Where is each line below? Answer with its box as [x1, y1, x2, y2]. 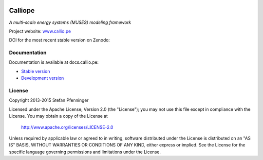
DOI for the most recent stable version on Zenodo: [9, 37, 110, 43]
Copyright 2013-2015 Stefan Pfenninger [9, 97, 89, 103]
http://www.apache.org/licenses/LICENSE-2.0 [21, 124, 113, 130]
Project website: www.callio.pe [9, 28, 71, 34]
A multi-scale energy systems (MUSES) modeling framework [9, 19, 131, 25]
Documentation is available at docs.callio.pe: [9, 59, 99, 65]
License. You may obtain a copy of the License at [9, 113, 108, 119]
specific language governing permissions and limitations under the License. [9, 149, 161, 155]
